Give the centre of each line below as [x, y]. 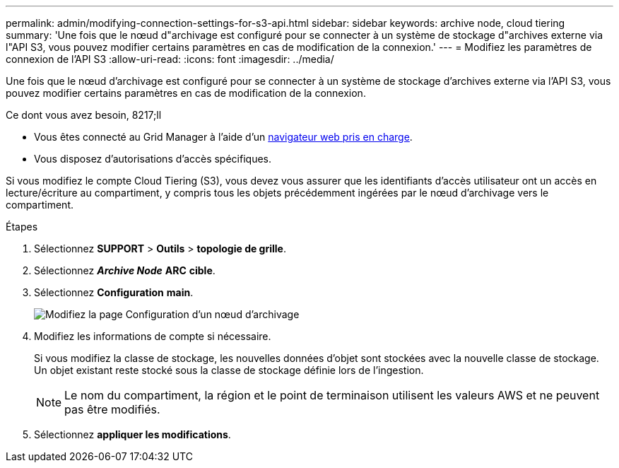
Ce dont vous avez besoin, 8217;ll [84, 115]
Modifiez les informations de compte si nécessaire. [153, 336]
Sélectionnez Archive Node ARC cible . [125, 270]
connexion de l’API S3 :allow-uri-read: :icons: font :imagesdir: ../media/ [170, 59]
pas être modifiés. [112, 409]
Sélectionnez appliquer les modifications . [132, 434]
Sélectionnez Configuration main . [114, 292]
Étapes [22, 227]
